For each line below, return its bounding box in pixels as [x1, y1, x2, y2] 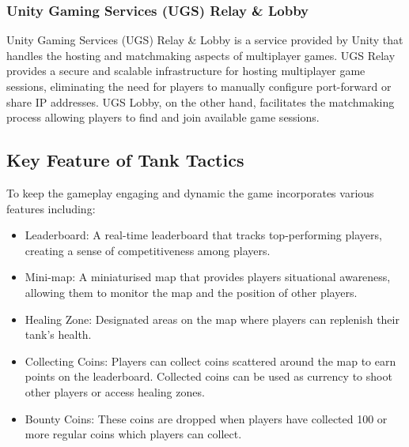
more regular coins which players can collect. [25, 426, 242, 442]
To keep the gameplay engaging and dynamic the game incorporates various [6, 184, 374, 201]
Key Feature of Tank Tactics [6, 148, 244, 172]
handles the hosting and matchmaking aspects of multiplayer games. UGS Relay [6, 47, 396, 63]
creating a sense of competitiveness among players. [25, 242, 271, 258]
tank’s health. [25, 326, 92, 343]
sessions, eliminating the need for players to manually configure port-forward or [6, 78, 392, 94]
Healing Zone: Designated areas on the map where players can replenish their [25, 310, 400, 327]
